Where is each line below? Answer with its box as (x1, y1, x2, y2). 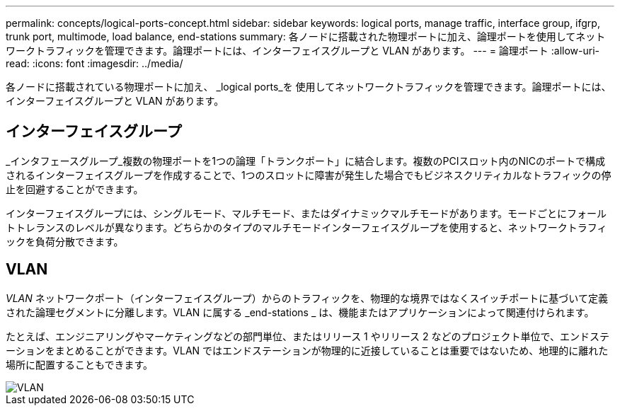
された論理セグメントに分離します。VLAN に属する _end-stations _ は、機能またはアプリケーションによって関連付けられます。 (6, 306, 595, 318)
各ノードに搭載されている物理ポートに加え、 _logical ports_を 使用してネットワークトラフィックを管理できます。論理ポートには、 (6, 81, 612, 93)
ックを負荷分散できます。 (6, 235, 124, 248)
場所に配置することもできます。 (6, 358, 154, 371)
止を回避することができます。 (6, 183, 144, 195)
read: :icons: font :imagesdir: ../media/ (6, 57, 183, 69)
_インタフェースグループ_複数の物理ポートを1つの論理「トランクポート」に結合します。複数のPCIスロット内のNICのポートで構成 (6, 154, 605, 167)
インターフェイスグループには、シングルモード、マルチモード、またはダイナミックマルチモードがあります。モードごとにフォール (6, 207, 607, 219)
